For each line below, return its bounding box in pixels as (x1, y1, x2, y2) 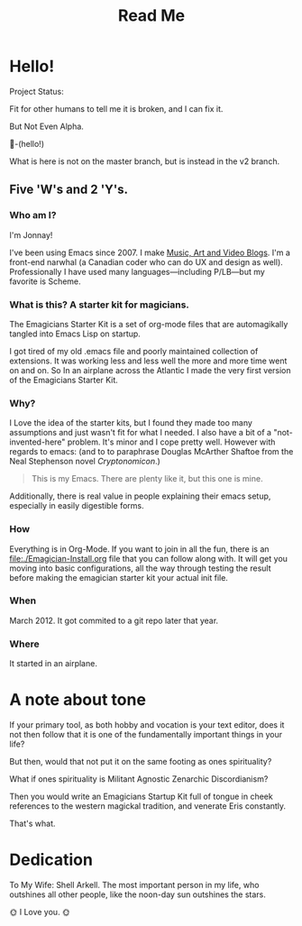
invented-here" (9, 436, 66, 447)
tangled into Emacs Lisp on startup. (9, 328, 142, 339)
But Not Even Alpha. (9, 121, 84, 132)
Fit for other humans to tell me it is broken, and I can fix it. (9, 103, 224, 114)
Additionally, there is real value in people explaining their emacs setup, (9, 491, 271, 501)
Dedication (9, 849, 93, 870)
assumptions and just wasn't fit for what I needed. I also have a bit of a (9, 427, 272, 438)
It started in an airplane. (9, 658, 97, 669)
